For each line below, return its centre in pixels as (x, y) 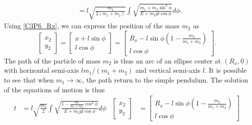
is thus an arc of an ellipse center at (168, 60)
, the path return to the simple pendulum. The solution (165, 79)
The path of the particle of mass (52, 60)
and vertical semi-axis (168, 70)
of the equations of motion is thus (54, 89)
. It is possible (226, 70)
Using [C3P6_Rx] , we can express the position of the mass (92, 26)
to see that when (29, 79)
